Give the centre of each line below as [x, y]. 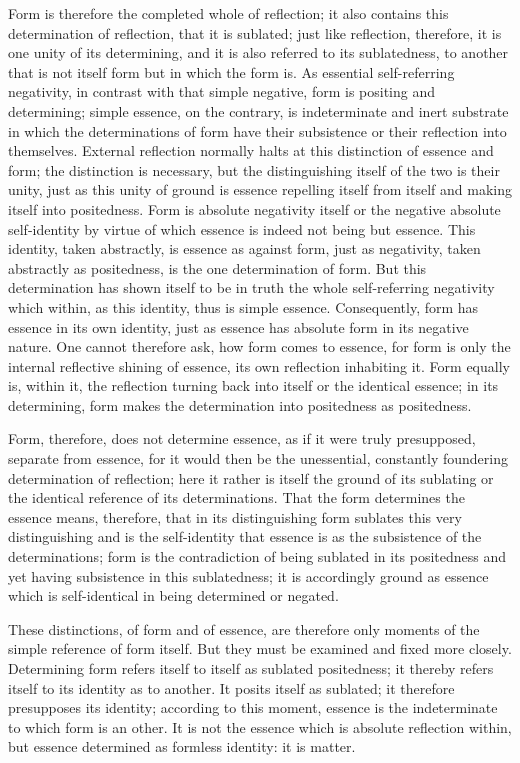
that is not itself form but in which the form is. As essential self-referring [231, 71]
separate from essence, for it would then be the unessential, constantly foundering [258, 458]
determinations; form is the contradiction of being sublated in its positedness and [257, 556]
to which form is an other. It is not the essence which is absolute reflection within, [260, 726]
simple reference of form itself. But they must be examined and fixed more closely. [260, 648]
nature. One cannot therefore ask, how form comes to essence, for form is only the [259, 346]
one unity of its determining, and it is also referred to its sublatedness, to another [258, 52]
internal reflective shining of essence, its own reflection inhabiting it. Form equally [259, 365]
